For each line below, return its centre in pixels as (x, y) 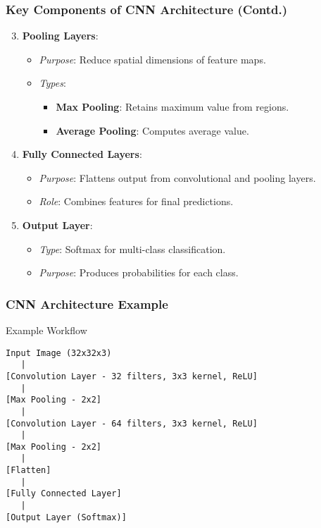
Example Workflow (46, 330)
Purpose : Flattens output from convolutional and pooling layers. (177, 177)
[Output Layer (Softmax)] (66, 517)
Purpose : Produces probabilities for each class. (139, 272)
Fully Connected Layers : (82, 154)
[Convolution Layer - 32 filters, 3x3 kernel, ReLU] (132, 376)
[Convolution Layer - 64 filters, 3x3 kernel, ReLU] (132, 423)
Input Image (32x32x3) (59, 353)
